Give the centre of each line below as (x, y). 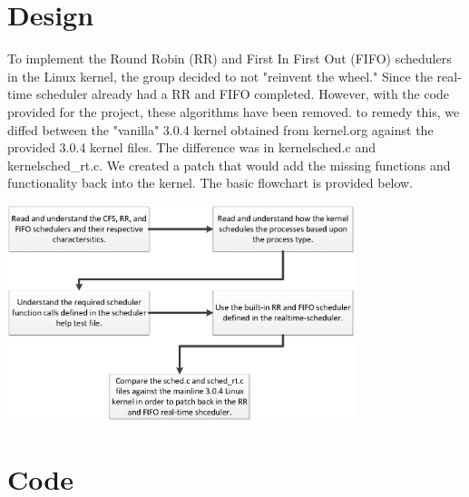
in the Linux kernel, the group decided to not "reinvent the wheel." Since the (220, 76)
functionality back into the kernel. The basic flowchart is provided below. (210, 183)
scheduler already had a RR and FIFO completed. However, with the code (243, 94)
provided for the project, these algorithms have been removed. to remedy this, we (234, 111)
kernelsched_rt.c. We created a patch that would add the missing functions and (229, 165)
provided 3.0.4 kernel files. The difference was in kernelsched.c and (191, 147)
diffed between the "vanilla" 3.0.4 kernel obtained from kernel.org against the (220, 129)
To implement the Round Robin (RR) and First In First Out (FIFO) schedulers (230, 58)
